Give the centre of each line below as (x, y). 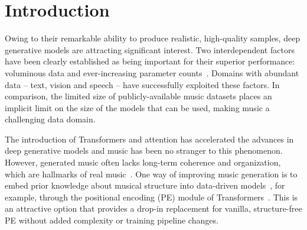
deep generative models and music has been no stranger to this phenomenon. (144, 150)
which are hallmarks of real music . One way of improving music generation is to (151, 174)
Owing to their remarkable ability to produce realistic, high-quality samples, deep (153, 38)
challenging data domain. (50, 119)
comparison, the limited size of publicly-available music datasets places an (138, 96)
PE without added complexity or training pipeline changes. (112, 220)
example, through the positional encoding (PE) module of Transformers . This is (151, 197)
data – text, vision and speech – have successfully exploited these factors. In (142, 84)
